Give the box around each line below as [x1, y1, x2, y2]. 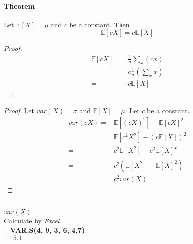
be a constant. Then [69, 19, 130, 29]
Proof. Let [4, 105, 34, 115]
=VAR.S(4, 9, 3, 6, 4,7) [4, 225, 85, 235]
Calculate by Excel [4, 215, 60, 225]
